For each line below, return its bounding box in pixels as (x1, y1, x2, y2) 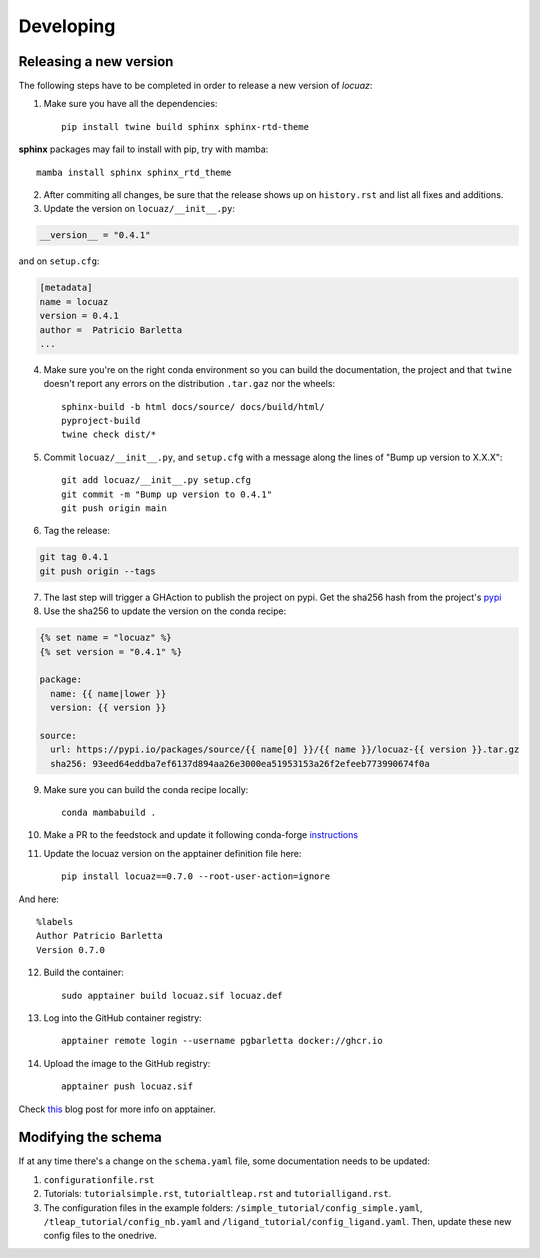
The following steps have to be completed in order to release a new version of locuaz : (18, 80, 373, 92)
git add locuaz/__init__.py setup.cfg (61, 475, 252, 486)
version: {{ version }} (50, 702, 167, 714)
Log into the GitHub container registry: (43, 1011, 202, 1024)
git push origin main (61, 503, 167, 514)
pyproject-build (61, 415, 141, 427)
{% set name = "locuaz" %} (39, 632, 172, 644)
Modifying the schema (18, 1129, 162, 1146)
